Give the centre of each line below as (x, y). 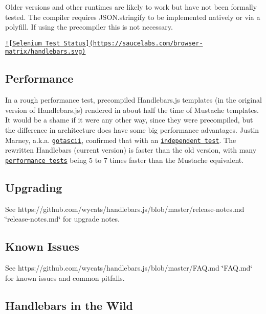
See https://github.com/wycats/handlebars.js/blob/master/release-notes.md (125, 209)
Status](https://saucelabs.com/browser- (133, 43)
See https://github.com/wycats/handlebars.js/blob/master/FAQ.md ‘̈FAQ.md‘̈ (129, 268)
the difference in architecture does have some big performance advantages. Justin (132, 130)
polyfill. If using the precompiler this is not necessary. (89, 27)
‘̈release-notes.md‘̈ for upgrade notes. (62, 219)
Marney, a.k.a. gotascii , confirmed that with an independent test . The (121, 140)
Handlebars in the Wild (69, 305)
